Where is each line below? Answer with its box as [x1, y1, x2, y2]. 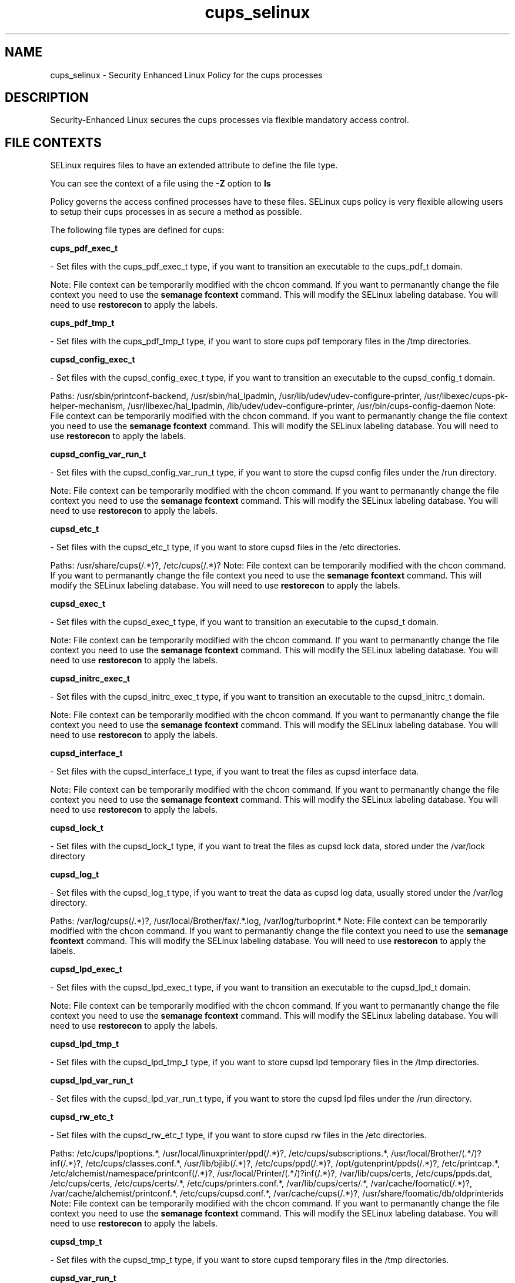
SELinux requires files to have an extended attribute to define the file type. [50, 160, 338, 171]
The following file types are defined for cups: [50, 225, 225, 235]
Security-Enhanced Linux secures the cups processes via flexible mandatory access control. [50, 115, 409, 125]
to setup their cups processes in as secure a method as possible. [50, 207, 302, 217]
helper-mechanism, [50, 401, 126, 411]
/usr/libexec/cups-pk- [424, 391, 509, 401]
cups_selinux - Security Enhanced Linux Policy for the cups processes [50, 69, 323, 80]
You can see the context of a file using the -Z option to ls [50, 178, 271, 189]
